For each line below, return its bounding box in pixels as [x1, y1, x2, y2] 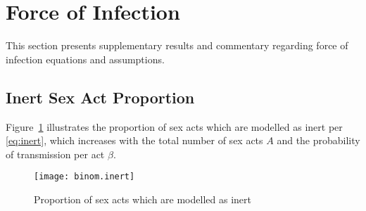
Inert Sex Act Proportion [6, 86, 195, 108]
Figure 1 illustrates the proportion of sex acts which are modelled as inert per [6, 119, 343, 134]
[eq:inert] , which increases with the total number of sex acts [6, 133, 263, 148]
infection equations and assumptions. [6, 51, 165, 66]
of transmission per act [6, 146, 105, 161]
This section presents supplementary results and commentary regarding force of [6, 38, 348, 53]
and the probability [277, 133, 360, 148]
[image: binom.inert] [34, 172, 135, 182]
